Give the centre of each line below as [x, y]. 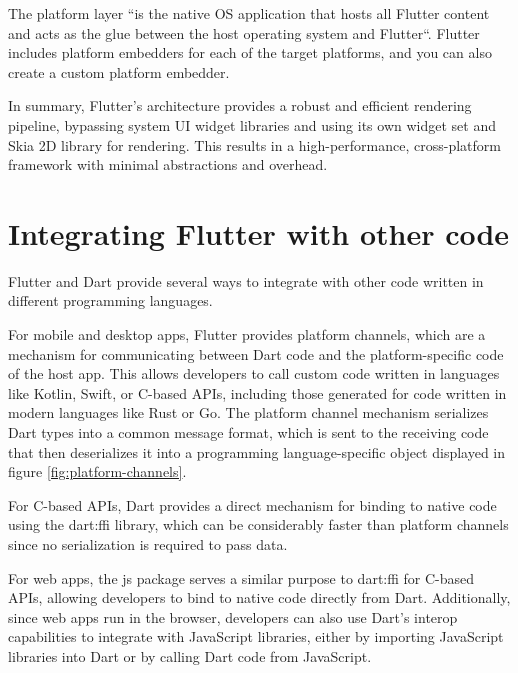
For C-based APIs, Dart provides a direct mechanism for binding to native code [252, 504]
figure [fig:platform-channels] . [97, 471]
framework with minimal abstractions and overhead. [168, 164]
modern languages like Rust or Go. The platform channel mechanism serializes [248, 412]
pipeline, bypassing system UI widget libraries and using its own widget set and [252, 124]
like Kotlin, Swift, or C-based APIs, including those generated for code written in [257, 392]
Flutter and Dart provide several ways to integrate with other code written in [246, 280]
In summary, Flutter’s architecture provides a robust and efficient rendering [240, 105]
